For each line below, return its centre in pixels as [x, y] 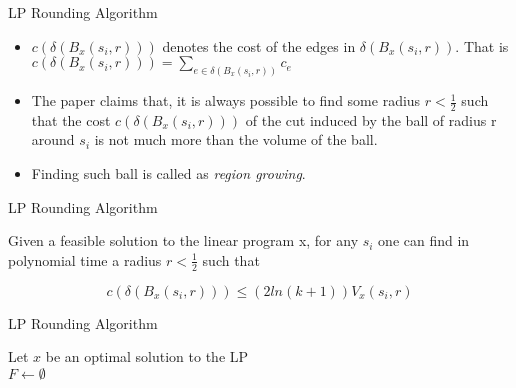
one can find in [424, 240]
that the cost [71, 119]
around [53, 139]
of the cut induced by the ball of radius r [371, 119]
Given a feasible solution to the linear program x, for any [183, 240]
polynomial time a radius [85, 259]
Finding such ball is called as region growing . [168, 173]
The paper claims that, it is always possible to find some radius [226, 100]
